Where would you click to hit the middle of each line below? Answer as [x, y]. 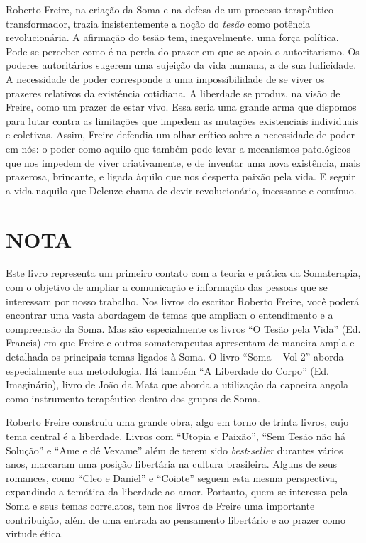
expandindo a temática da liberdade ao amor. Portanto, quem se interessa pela [177, 492]
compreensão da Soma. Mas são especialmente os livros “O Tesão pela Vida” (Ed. [183, 328]
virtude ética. [35, 533]
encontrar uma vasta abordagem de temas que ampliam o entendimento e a [170, 315]
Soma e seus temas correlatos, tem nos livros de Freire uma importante [160, 505]
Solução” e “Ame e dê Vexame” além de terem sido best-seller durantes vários [174, 450]
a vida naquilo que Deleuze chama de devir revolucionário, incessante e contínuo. [181, 190]
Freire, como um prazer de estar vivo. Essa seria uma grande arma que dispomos [181, 107]
